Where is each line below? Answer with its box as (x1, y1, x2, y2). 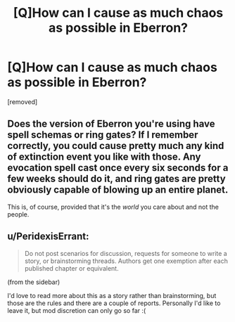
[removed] (7, 97, 38, 106)
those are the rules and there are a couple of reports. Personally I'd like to (7, 299, 221, 307)
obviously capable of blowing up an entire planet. (7, 184, 229, 196)
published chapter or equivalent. (24, 264, 119, 272)
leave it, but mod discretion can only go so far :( (7, 306, 146, 314)
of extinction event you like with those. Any (7, 151, 201, 163)
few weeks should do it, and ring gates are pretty (7, 173, 227, 185)
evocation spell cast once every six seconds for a (7, 162, 229, 174)
